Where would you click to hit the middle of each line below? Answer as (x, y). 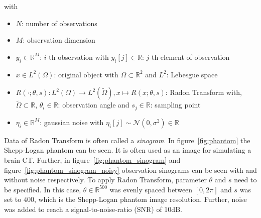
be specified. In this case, (43, 189)
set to (13, 199)
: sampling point (175, 105)
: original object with (86, 74)
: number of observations (59, 23)
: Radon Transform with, (204, 92)
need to (245, 180)
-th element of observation (189, 57)
